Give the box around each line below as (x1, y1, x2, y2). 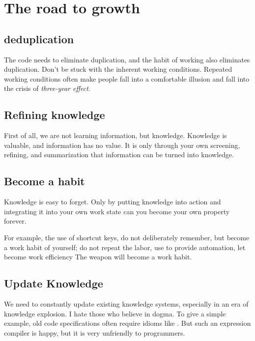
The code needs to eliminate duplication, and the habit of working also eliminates (4, 54, 250, 64)
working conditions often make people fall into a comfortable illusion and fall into (4, 73, 250, 84)
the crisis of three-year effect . (4, 83, 90, 93)
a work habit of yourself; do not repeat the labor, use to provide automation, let (4, 242, 246, 252)
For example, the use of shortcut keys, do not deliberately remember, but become (4, 232, 250, 242)
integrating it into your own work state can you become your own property (4, 206, 230, 216)
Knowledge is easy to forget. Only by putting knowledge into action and (4, 197, 221, 207)
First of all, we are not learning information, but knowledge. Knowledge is (4, 130, 227, 141)
